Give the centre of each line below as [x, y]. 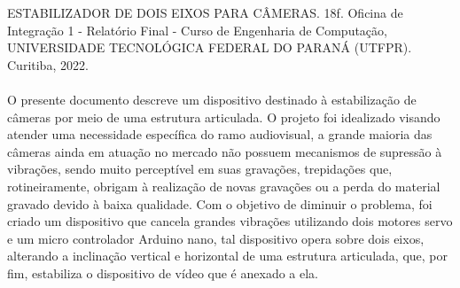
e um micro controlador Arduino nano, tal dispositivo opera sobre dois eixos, [216, 238]
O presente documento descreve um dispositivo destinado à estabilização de [212, 99]
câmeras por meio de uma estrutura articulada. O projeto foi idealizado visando [224, 117]
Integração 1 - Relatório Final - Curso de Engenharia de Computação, [197, 30]
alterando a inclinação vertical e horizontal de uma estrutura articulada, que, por [227, 256]
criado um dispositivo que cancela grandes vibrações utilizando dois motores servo [230, 221]
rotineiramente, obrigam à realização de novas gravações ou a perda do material [224, 186]
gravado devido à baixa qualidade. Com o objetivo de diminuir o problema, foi [220, 203]
